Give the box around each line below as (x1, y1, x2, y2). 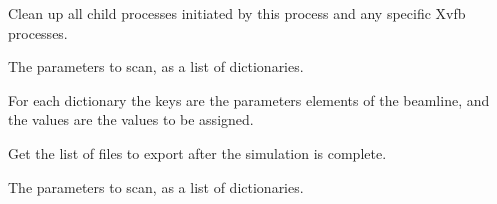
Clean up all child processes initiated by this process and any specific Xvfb (8, 3, 466, 23)
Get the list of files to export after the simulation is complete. (8, 142, 387, 163)
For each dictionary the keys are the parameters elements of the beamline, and (8, 89, 490, 110)
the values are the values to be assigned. (8, 109, 254, 130)
